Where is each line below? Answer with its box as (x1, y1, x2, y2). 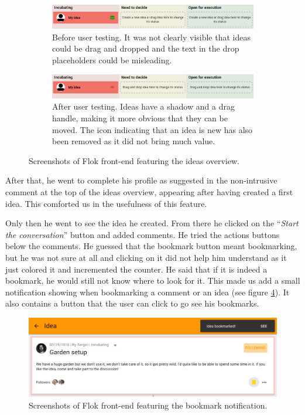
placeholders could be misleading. (52, 53, 172, 66)
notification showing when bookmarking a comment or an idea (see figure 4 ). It (5, 285, 290, 298)
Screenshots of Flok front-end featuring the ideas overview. (29, 154, 239, 166)
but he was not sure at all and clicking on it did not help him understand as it (5, 251, 287, 263)
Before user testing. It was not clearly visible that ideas (52, 30, 251, 43)
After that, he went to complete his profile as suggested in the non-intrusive (5, 174, 277, 186)
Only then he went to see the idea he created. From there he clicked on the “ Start (5, 217, 299, 229)
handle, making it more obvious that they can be (52, 111, 228, 124)
